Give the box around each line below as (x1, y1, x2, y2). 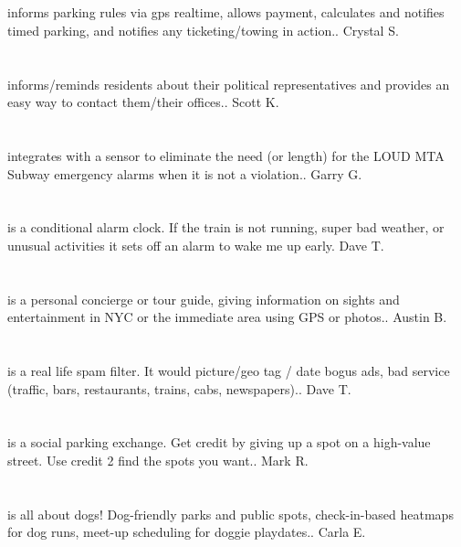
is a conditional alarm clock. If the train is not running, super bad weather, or (7, 218, 445, 237)
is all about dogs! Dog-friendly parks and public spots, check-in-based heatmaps (7, 504, 454, 523)
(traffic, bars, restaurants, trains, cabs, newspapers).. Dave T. (7, 379, 351, 398)
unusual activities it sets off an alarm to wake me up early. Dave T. (7, 235, 384, 254)
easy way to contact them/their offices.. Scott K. (7, 92, 279, 112)
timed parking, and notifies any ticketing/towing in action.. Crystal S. (7, 20, 399, 39)
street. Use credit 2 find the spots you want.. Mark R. (7, 451, 309, 470)
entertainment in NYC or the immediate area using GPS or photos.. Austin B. (7, 307, 447, 327)
